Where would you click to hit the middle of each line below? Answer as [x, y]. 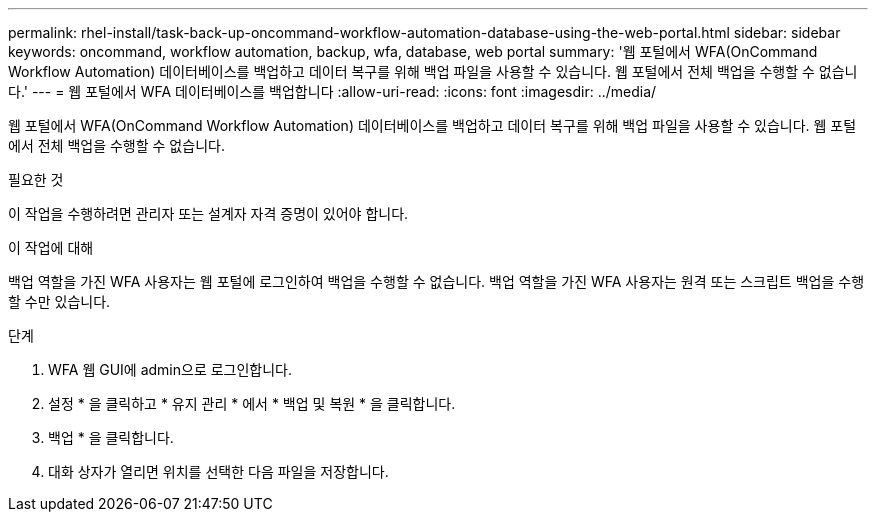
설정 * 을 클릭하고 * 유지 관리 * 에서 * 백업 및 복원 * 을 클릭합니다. [252, 403]
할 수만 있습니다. [59, 301]
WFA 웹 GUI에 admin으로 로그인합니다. [170, 369]
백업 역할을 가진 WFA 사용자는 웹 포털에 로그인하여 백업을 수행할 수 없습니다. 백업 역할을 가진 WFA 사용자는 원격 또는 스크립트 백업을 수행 [436, 281]
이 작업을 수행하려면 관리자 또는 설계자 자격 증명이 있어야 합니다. [208, 213]
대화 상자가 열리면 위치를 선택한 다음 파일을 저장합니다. [218, 471]
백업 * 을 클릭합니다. [111, 437]
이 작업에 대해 [51, 247]
